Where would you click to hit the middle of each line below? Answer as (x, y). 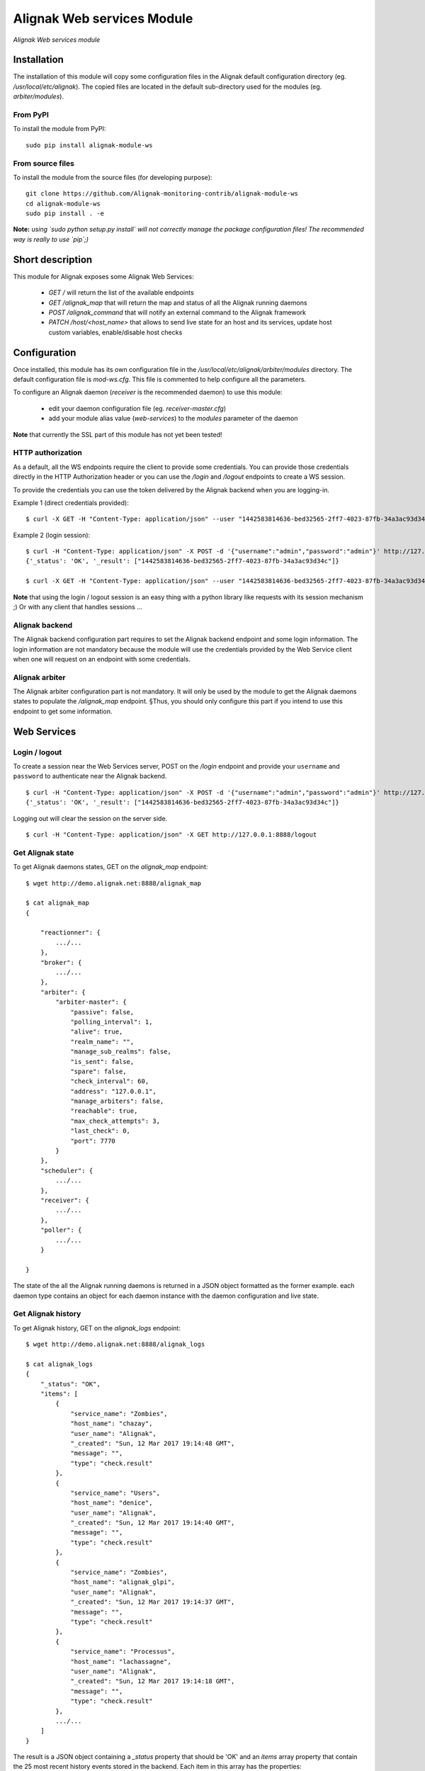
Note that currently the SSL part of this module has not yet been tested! (118, 434)
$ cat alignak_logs (59, 1364)
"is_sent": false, (102, 1062)
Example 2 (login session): (52, 535)
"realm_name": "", (102, 1042)
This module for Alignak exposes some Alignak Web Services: (103, 276)
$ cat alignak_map (58, 903)
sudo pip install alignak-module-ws (89, 145)
